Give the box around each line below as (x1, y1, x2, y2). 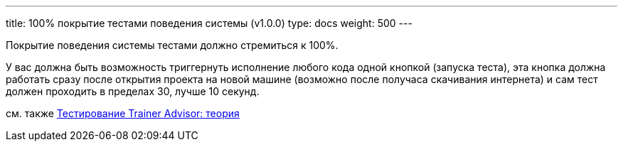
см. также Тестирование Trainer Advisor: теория (6, 107, 240, 119)
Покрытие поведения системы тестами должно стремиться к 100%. (6, 39, 339, 51)
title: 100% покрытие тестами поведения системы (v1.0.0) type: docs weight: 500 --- (6, 17, 412, 29)
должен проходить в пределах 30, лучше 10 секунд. (6, 85, 260, 97)
